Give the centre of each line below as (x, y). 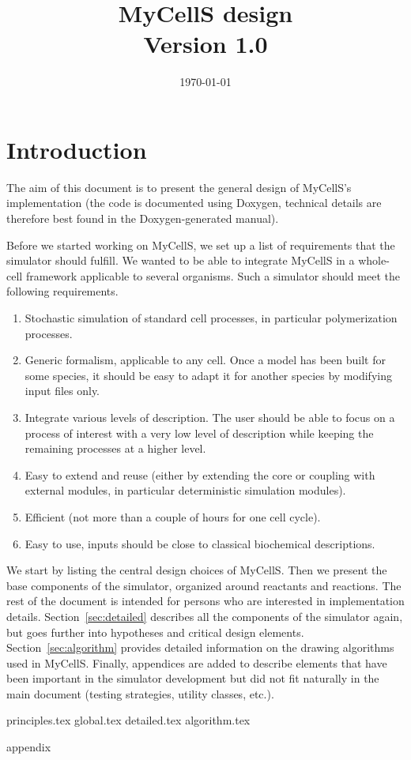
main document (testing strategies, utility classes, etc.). (140, 693)
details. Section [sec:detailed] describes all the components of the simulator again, (205, 616)
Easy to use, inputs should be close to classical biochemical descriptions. (200, 543)
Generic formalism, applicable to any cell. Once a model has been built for (205, 360)
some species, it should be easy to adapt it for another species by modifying (208, 375)
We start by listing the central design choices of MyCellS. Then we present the (197, 570)
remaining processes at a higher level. (115, 448)
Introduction (77, 149)
